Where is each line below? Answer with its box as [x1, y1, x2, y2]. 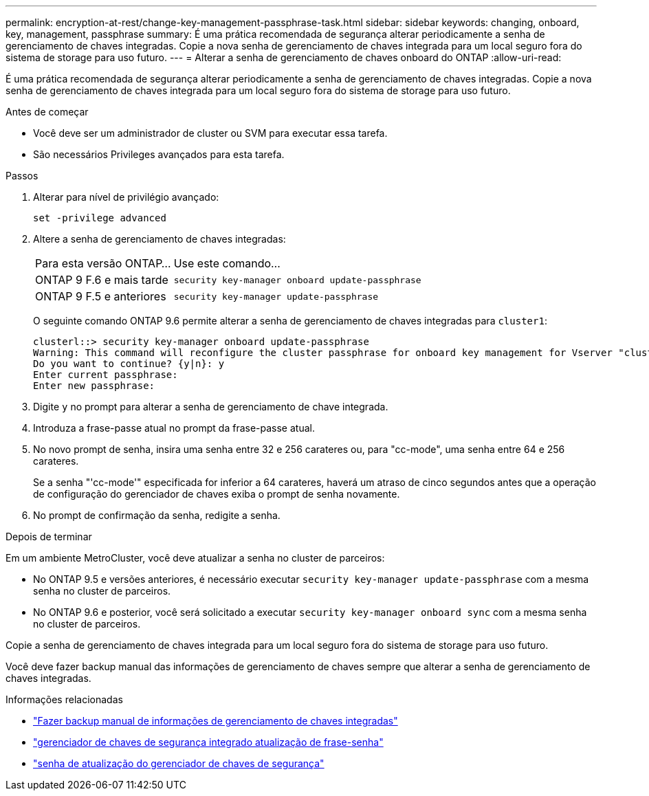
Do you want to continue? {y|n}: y [33, 358, 225, 369]
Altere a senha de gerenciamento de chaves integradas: [33, 233, 286, 245]
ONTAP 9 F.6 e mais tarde [35, 273, 168, 287]
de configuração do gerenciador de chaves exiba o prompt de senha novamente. [33, 488, 400, 500]
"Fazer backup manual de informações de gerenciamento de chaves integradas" [33, 715, 398, 727]
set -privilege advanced [33, 212, 166, 223]
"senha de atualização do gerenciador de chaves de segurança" [33, 758, 324, 769]
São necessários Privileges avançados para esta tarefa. [33, 148, 285, 160]
